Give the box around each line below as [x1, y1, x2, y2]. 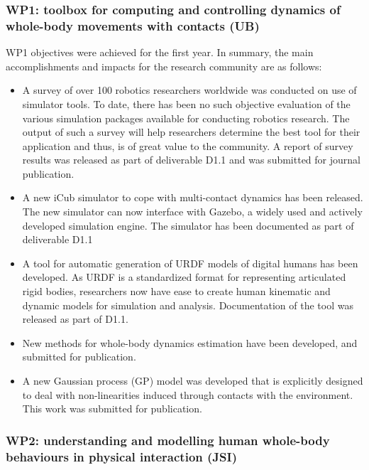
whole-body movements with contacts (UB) [6, 16, 260, 34]
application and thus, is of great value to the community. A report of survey [22, 138, 353, 153]
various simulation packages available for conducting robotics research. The [22, 110, 350, 125]
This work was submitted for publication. [22, 401, 202, 416]
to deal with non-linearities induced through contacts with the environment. [22, 387, 353, 402]
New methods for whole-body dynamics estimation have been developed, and [22, 335, 358, 350]
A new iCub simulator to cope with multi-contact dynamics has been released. [22, 190, 363, 205]
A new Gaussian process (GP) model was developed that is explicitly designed [22, 373, 363, 388]
